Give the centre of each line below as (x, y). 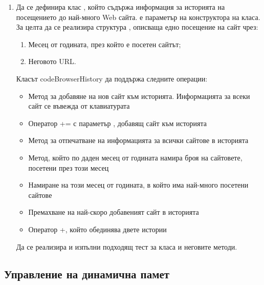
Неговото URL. (52, 61)
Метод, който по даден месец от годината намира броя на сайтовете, (135, 157)
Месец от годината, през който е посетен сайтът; (105, 44)
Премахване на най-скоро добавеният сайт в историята (114, 212)
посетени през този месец (69, 167)
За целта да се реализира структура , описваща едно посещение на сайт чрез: (137, 27)
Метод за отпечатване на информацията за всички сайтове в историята (138, 140)
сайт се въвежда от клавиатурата (79, 106)
